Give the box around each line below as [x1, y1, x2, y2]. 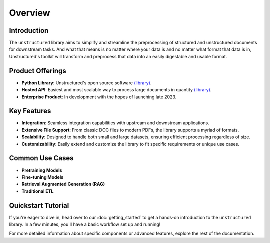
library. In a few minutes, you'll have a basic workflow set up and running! [9, 221, 161, 227]
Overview [9, 7, 50, 18]
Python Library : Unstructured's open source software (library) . [21, 80, 152, 86]
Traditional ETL [21, 188, 54, 194]
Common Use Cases [9, 154, 74, 162]
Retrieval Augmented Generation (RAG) [21, 181, 105, 187]
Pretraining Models [21, 167, 62, 173]
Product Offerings [9, 66, 67, 75]
